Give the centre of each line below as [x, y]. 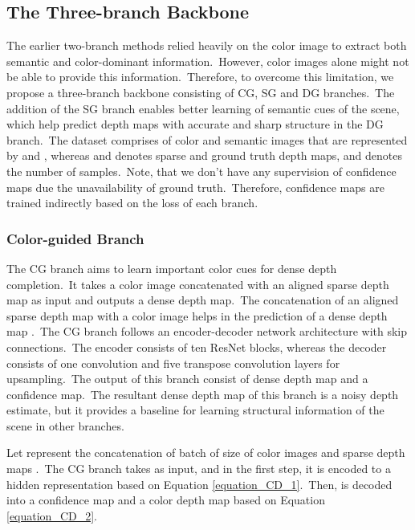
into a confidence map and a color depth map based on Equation [166, 500]
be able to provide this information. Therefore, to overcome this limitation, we [200, 77]
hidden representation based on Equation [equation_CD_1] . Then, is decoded [199, 484]
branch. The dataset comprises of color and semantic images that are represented [207, 139]
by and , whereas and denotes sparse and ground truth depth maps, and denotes [204, 155]
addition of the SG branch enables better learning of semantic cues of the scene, [203, 108]
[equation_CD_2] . [52, 515]
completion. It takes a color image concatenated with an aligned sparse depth [198, 284]
